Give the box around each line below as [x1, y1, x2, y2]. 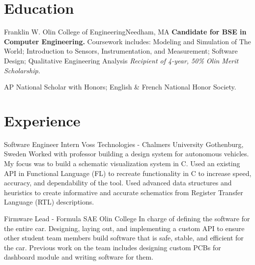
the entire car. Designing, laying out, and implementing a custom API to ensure [4, 223, 245, 233]
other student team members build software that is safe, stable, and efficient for [4, 233, 244, 243]
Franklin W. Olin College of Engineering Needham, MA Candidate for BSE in [4, 27, 247, 37]
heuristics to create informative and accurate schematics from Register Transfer [4, 187, 243, 197]
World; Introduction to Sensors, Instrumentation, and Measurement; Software [4, 46, 238, 56]
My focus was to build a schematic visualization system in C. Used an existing [4, 158, 240, 168]
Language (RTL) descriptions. [4, 197, 94, 207]
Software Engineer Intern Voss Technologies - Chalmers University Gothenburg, [4, 139, 244, 149]
